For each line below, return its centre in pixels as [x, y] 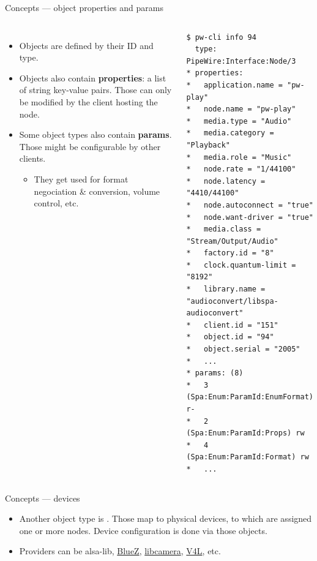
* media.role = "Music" [239, 157]
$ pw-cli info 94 [221, 37]
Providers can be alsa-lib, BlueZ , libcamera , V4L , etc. [120, 551]
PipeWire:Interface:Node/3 [241, 61]
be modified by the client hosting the [88, 101]
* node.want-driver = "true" [250, 217]
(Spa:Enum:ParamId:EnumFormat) [250, 397]
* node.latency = [226, 181]
